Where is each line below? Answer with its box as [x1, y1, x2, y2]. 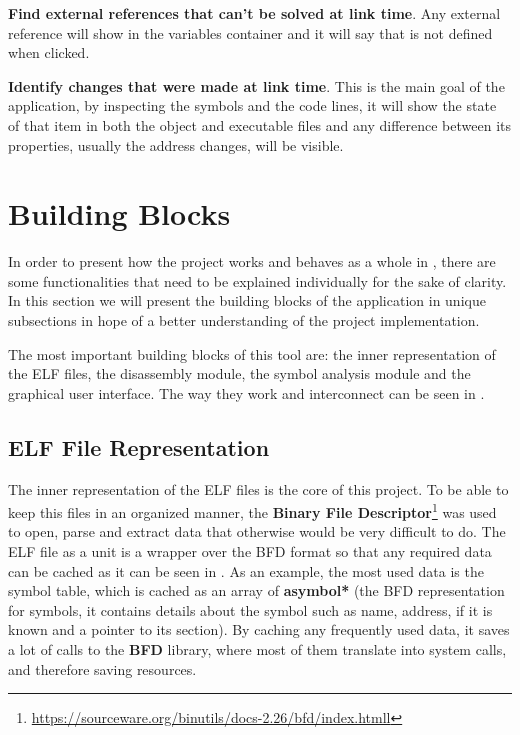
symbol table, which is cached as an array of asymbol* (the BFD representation [8, 580, 505, 601]
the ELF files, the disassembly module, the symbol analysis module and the [8, 363, 471, 384]
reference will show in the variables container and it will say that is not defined [8, 22, 493, 43]
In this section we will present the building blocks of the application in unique [8, 290, 486, 311]
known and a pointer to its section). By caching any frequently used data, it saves [8, 619, 510, 640]
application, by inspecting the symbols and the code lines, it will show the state [8, 95, 497, 116]
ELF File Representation [8, 431, 270, 462]
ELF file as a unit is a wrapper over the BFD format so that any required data [8, 541, 492, 562]
